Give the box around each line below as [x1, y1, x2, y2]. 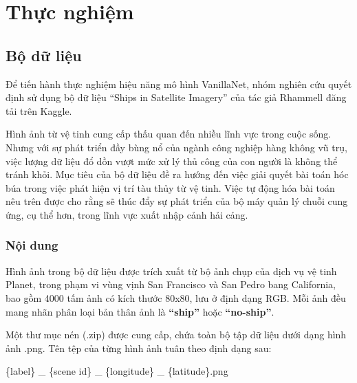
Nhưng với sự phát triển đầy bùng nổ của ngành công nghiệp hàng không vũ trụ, [6, 140, 347, 154]
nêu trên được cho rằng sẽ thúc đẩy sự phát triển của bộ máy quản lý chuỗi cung [6, 194, 348, 208]
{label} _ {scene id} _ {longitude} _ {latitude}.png [6, 364, 228, 378]
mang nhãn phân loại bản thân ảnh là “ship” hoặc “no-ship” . [6, 304, 274, 318]
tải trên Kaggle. [6, 103, 72, 118]
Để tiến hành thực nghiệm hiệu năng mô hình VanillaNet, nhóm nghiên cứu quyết [6, 76, 352, 91]
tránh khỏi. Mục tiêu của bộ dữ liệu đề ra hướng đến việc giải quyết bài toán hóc [6, 167, 349, 182]
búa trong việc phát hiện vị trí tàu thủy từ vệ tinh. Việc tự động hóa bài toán [6, 180, 335, 195]
